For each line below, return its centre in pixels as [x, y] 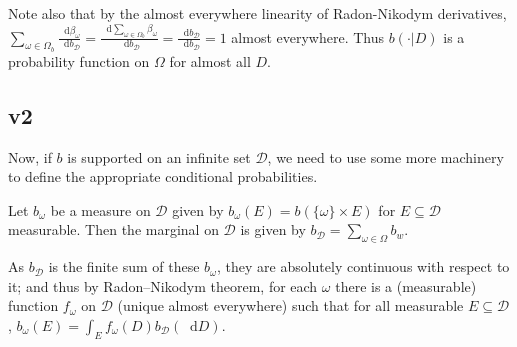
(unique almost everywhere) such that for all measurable [290, 305]
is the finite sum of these [124, 266]
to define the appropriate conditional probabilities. [163, 176]
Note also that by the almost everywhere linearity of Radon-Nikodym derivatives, [257, 13]
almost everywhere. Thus [308, 36]
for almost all [210, 60]
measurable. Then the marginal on [113, 229]
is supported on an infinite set [159, 156]
